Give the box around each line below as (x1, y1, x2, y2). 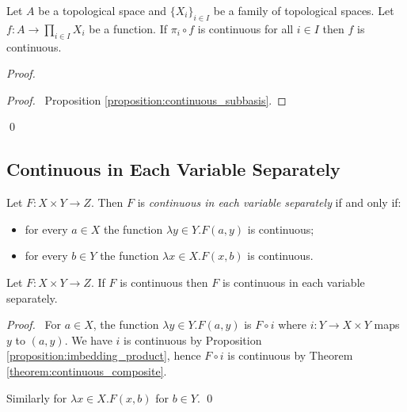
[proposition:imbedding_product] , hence (6, 347, 201, 364)
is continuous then (120, 273, 208, 290)
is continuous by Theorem (227, 347, 353, 364)
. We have (64, 331, 112, 348)
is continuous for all (197, 20, 294, 36)
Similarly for (6, 389, 67, 406)
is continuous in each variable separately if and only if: (137, 194, 401, 211)
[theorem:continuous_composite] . (6, 362, 167, 379)
